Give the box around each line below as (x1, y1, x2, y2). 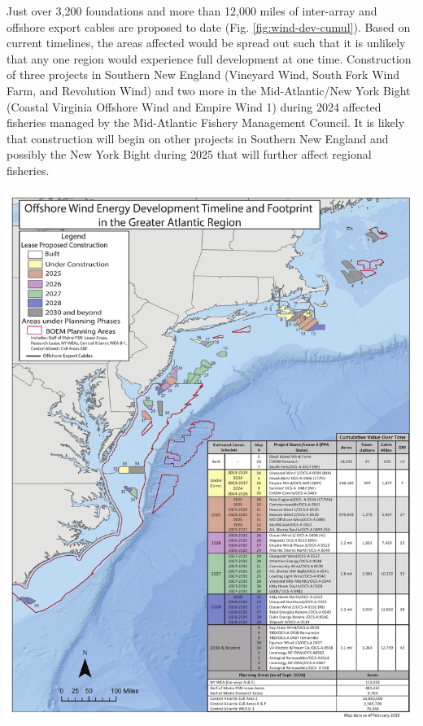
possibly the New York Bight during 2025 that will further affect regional (7, 146, 372, 163)
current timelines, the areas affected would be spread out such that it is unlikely (7, 34, 406, 51)
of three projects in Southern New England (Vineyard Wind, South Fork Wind (7, 66, 399, 83)
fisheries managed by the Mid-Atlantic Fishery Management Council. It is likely (7, 114, 405, 131)
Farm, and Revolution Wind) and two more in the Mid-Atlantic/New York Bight (7, 81, 411, 98)
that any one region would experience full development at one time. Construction (7, 50, 412, 67)
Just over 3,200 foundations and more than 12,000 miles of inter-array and (7, 2, 377, 19)
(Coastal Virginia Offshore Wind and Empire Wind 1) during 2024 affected (7, 98, 382, 115)
